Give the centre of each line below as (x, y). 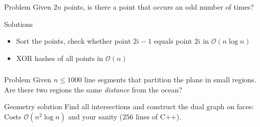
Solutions (19, 24)
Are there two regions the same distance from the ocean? (93, 89)
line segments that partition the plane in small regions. (170, 80)
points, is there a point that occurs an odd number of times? (159, 6)
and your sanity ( (95, 116)
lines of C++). (158, 116)
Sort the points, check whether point (73, 41)
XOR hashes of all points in (60, 58)
